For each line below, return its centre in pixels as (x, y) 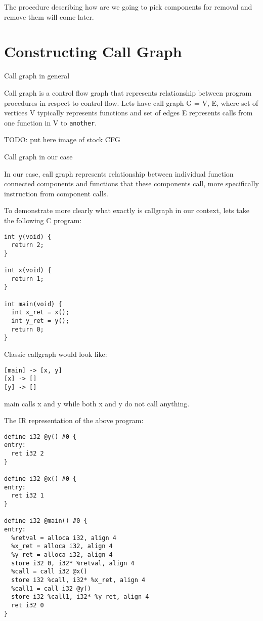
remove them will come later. (49, 16)
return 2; (28, 245)
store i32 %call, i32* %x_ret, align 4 (78, 580)
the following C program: (43, 220)
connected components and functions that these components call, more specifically (132, 183)
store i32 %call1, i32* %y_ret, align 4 (80, 597)
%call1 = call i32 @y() (51, 588)
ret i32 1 (28, 496)
